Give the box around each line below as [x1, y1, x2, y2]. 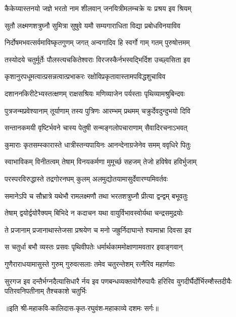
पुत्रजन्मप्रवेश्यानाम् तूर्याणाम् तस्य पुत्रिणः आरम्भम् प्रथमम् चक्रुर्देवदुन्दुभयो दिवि [5, 105, 191, 116]
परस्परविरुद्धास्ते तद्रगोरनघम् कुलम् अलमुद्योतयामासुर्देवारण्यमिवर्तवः [5, 173, 168, 184]
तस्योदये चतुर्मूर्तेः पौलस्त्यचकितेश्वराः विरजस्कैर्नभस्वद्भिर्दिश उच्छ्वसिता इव [5, 54, 191, 64]
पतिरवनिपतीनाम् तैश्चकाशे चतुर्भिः [5, 286, 87, 296]
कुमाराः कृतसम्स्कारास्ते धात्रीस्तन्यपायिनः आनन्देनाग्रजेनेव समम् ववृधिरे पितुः [5, 139, 191, 150]
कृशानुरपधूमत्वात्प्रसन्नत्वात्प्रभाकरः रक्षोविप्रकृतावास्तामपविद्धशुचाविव [5, 71, 166, 82]
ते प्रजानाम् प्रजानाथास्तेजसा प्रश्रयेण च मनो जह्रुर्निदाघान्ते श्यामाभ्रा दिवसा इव [5, 224, 192, 235]
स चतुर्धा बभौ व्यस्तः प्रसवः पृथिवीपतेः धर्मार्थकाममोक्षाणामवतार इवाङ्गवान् [5, 241, 183, 252]
